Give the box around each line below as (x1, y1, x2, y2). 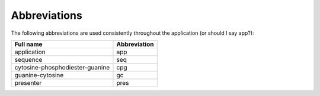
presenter (14, 78, 42, 87)
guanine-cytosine (14, 71, 64, 79)
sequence (14, 55, 43, 64)
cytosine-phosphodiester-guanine (14, 63, 110, 71)
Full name (14, 40, 43, 48)
